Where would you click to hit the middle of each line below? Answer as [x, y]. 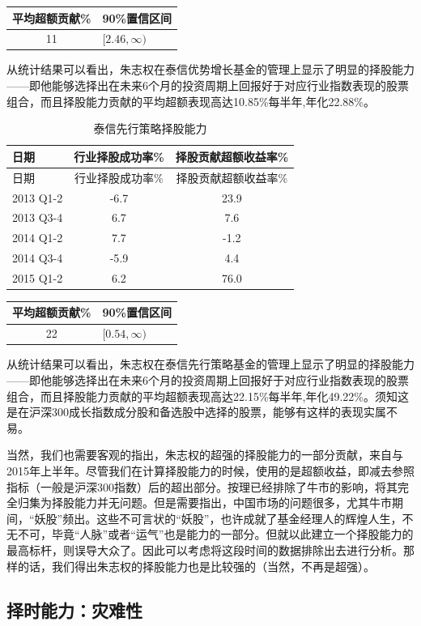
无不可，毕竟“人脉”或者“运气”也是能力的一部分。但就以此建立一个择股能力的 [210, 534]
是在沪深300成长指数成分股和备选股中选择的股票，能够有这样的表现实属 [196, 412]
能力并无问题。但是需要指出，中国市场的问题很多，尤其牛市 [233, 503]
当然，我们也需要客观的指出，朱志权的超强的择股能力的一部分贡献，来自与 [205, 455]
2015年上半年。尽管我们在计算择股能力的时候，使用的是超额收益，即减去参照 [210, 470]
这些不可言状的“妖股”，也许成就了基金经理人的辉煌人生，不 [255, 518]
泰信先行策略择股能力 [150, 128]
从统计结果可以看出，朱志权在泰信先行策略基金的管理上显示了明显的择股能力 [210, 364]
